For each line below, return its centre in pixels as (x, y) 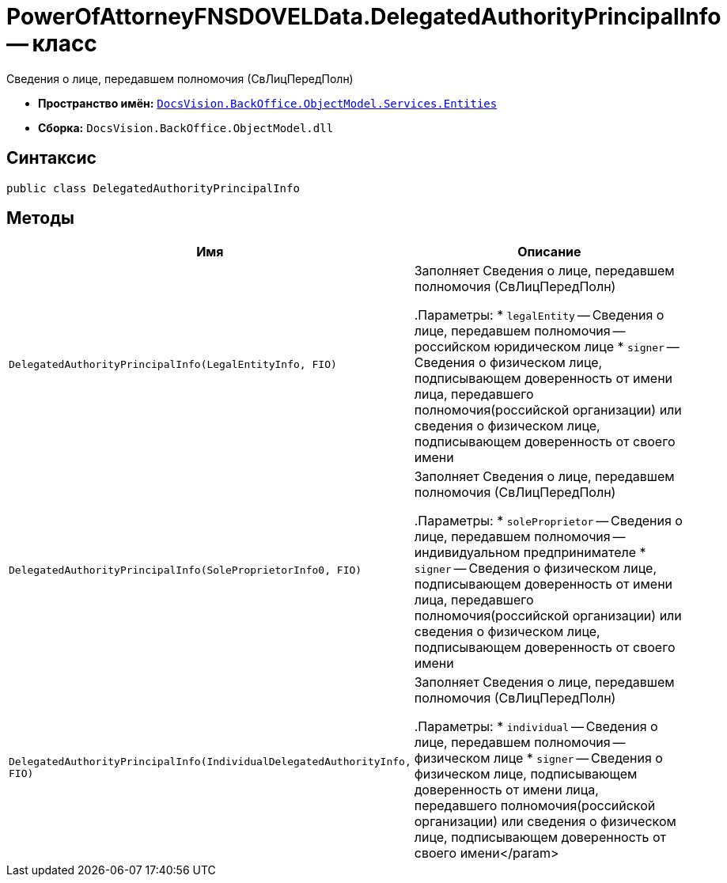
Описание (549, 252)
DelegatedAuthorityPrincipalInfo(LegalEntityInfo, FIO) (173, 364)
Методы (40, 218)
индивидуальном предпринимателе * (530, 553)
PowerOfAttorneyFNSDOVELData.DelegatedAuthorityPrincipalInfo (364, 17)
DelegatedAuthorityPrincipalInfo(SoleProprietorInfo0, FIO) (186, 570)
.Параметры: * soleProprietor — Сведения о (548, 521)
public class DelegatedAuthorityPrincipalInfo (153, 188)
